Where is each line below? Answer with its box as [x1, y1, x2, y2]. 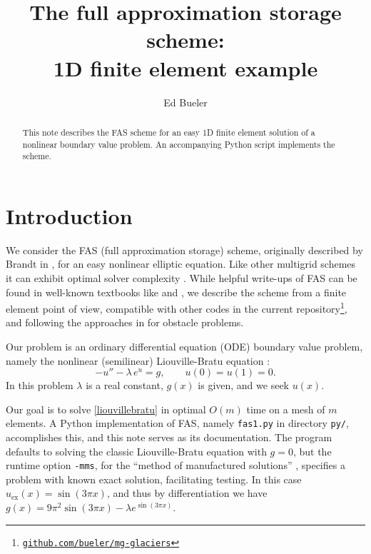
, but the [293, 443, 332, 458]
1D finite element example [53, 53, 318, 82]
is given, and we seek [198, 378, 289, 393]
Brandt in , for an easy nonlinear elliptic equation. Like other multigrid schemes [6, 256, 356, 271]
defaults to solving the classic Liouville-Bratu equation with [6, 443, 267, 458]
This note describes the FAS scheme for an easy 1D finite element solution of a [22, 126, 315, 138]
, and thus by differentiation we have [106, 485, 268, 500]
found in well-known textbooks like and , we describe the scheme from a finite [6, 284, 347, 299]
